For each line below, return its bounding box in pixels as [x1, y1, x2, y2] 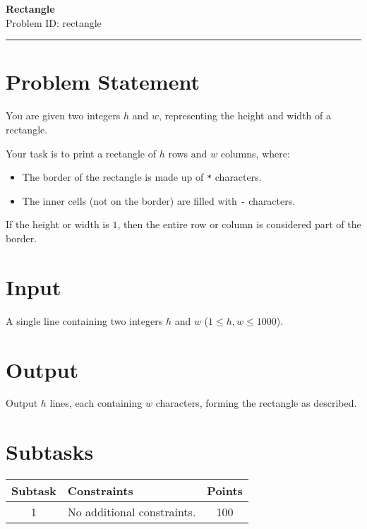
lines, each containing [49, 396, 143, 410]
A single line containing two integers [6, 313, 163, 328]
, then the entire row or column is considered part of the [117, 217, 361, 232]
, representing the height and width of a [158, 108, 331, 123]
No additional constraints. [67, 504, 196, 521]
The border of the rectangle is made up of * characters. [22, 170, 262, 184]
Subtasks [6, 437, 94, 466]
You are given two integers [6, 108, 121, 123]
